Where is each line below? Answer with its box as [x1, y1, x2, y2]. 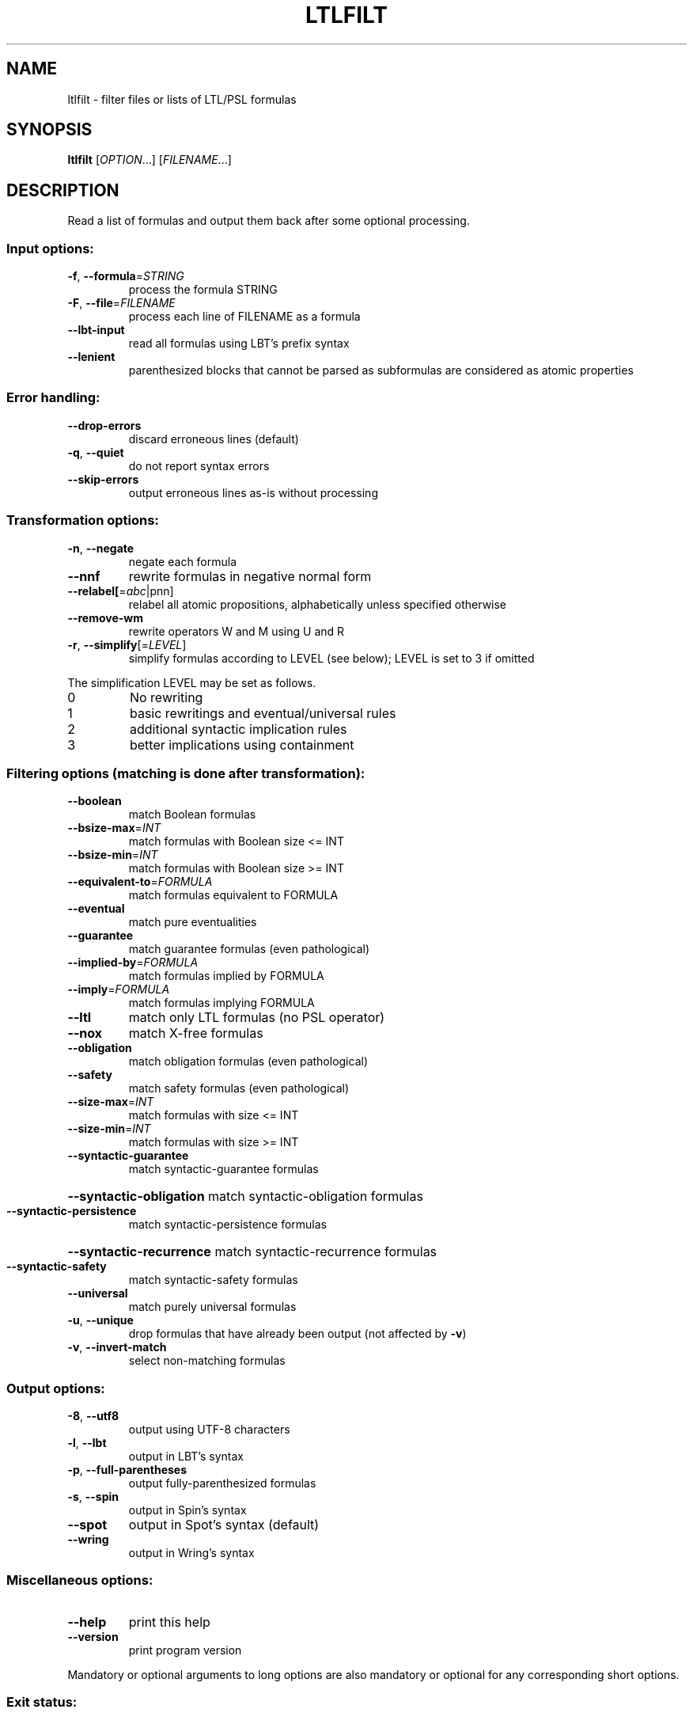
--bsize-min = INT [67, 848, 158, 862]
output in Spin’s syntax [128, 1503, 247, 1517]
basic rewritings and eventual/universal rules [129, 705, 396, 721]
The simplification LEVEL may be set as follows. [67, 675, 316, 689]
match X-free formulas [128, 1025, 263, 1042]
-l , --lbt [67, 1436, 107, 1450]
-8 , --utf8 [67, 1409, 119, 1423]
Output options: [6, 1380, 105, 1396]
